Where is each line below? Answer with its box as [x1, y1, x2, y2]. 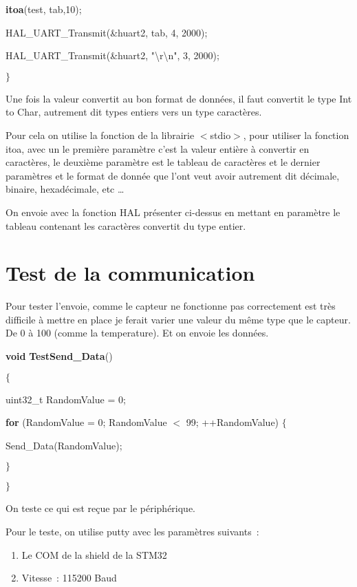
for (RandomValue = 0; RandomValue [6, 415, 167, 429]
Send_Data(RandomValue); [6, 438, 122, 452]
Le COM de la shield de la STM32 [21, 547, 167, 562]
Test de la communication [6, 259, 255, 287]
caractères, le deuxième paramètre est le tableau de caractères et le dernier [6, 155, 321, 169]
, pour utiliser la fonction [243, 127, 349, 142]
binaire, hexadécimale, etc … [6, 182, 125, 196]
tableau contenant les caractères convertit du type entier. [6, 218, 246, 233]
